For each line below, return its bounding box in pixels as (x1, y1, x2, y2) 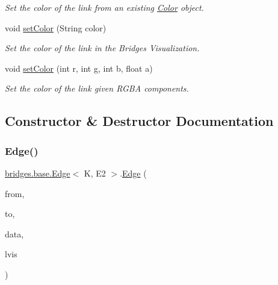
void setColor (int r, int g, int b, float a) (5, 61, 153, 74)
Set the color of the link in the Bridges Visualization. (5, 42, 200, 54)
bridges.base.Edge (5, 166, 70, 179)
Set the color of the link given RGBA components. (5, 82, 189, 95)
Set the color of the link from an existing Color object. (5, 1, 204, 13)
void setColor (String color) (5, 21, 107, 34)
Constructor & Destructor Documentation (5, 111, 274, 130)
